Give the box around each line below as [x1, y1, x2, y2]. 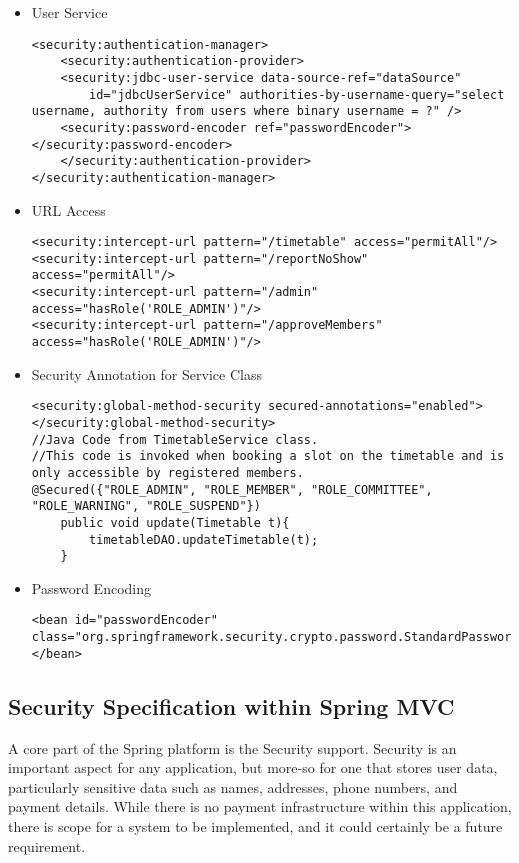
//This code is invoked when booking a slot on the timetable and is [31, 449, 505, 464]
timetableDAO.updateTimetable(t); [89, 532, 319, 547]
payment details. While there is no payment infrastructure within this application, [8, 796, 512, 817]
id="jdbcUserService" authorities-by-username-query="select [89, 87, 505, 102]
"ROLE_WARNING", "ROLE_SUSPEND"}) [31, 499, 261, 514]
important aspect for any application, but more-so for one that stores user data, [8, 757, 498, 778]
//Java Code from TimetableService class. [31, 432, 319, 447]
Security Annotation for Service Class [31, 363, 262, 384]
